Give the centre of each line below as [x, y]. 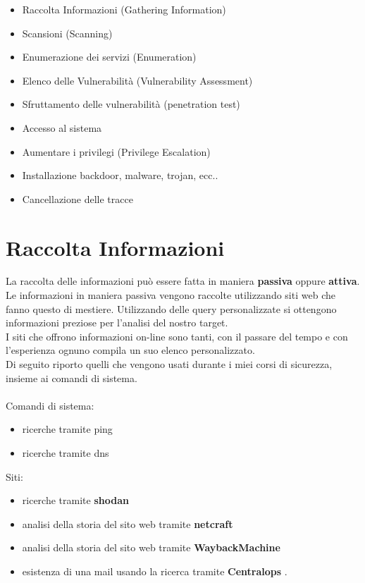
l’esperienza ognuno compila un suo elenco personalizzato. [130, 350]
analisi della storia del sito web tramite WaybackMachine [151, 547]
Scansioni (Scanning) [67, 33]
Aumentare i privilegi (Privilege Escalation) [116, 151]
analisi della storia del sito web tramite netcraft [128, 523]
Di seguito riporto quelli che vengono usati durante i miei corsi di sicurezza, [169, 364]
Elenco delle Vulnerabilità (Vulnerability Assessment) [137, 80]
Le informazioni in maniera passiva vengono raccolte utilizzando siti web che [171, 295]
